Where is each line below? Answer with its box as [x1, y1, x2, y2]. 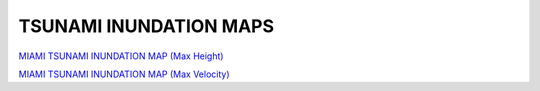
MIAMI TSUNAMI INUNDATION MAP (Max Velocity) [18, 68, 230, 80]
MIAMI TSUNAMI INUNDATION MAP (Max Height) [18, 50, 224, 62]
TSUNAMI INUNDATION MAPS [18, 15, 275, 37]
